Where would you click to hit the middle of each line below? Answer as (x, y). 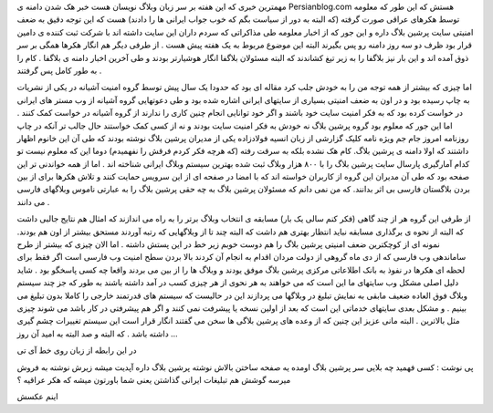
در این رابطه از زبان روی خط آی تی (77, 350)
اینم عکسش (37, 397)
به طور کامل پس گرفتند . (59, 70)
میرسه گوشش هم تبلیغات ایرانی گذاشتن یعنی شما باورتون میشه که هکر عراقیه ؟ (154, 379)
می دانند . (33, 201)
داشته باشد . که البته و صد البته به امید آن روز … (97, 334)
